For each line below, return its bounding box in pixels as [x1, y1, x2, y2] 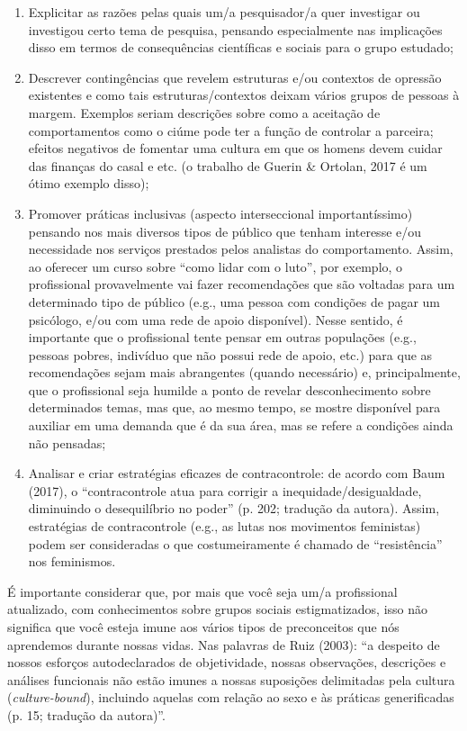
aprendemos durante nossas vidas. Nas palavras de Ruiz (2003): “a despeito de [7, 635, 440, 654]
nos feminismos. [28, 552, 116, 571]
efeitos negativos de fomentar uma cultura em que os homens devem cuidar [28, 139, 443, 158]
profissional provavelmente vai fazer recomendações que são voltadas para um [28, 275, 455, 293]
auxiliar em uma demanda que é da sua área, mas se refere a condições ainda [28, 416, 454, 435]
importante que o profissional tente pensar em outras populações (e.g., [28, 328, 417, 347]
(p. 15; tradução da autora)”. [7, 705, 166, 724]
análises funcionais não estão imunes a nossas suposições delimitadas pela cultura [7, 670, 455, 689]
